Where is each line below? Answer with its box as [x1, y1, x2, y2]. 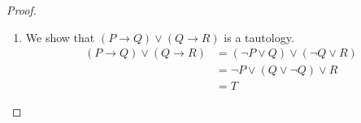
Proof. [7, 2, 37, 18]
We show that [25, 28, 95, 45]
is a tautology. [224, 28, 294, 45]
